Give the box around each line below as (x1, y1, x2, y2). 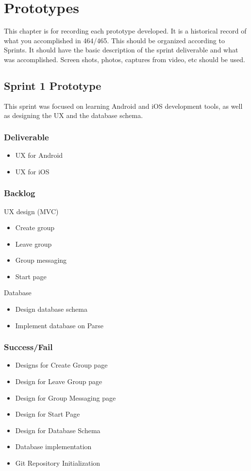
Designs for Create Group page (15, 360, 108, 370)
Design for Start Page (15, 409, 80, 419)
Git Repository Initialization (15, 458, 100, 468)
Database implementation (15, 441, 92, 452)
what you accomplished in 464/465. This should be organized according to (4, 35, 225, 45)
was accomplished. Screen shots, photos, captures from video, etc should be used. (4, 54, 245, 64)
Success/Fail (4, 341, 53, 353)
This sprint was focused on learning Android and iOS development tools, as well (4, 101, 243, 111)
